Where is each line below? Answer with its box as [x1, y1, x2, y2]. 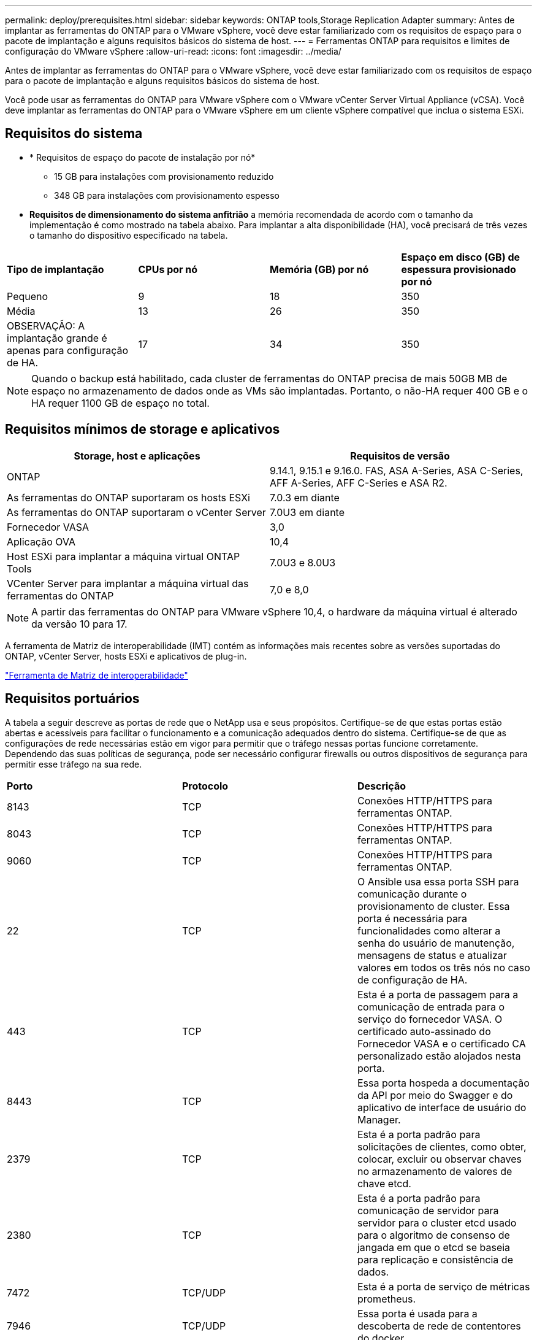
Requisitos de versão [350, 449, 450, 462]
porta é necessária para [357, 912, 467, 925]
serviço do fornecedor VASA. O [357, 1012, 503, 1025]
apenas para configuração [7, 344, 129, 356]
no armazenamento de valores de [357, 1165, 512, 1177]
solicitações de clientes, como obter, [357, 1140, 527, 1153]
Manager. [357, 1113, 401, 1126]
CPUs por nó [138, 263, 198, 275]
